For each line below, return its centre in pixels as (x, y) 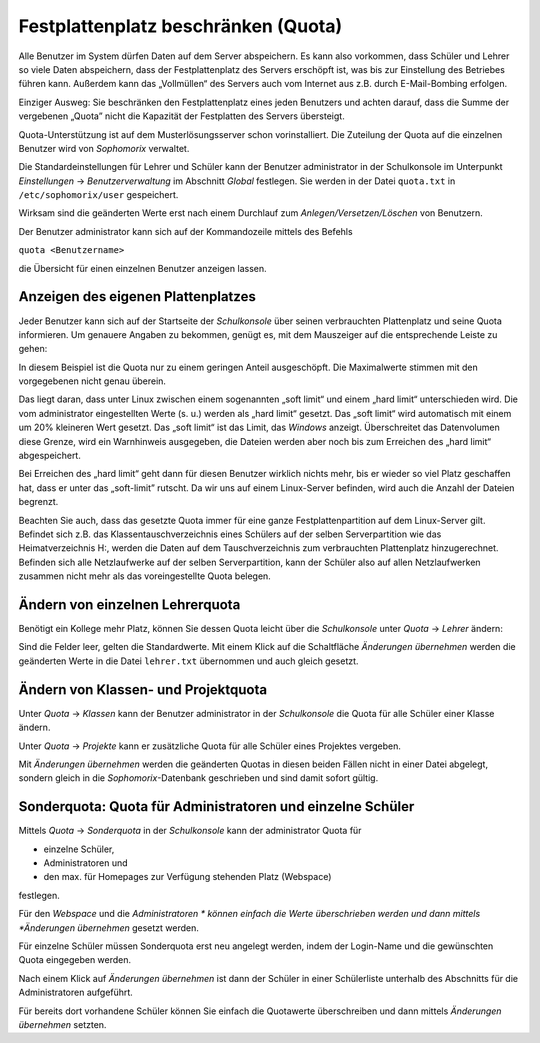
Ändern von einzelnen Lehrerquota (129, 604)
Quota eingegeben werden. (75, 960)
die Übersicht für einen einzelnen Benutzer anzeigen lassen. (142, 268)
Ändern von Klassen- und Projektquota (143, 689)
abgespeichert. (50, 456)
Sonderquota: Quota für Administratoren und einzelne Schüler (216, 806)
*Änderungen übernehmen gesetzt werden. (108, 927)
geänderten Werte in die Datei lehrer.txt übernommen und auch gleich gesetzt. (188, 661)
